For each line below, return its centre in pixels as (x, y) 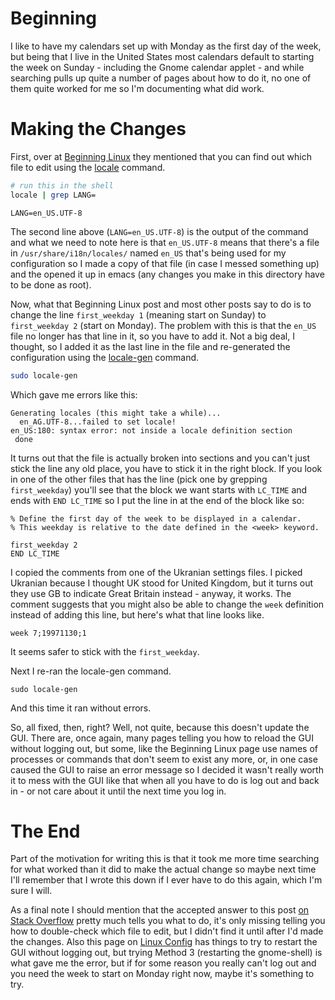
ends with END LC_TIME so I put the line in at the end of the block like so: (157, 500)
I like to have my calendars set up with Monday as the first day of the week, (166, 46)
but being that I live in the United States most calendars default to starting (162, 56)
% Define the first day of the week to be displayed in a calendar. (156, 518)
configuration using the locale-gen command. (105, 357)
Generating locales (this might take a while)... (116, 413)
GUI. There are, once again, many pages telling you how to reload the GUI (162, 738)
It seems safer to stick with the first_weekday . (105, 651)
